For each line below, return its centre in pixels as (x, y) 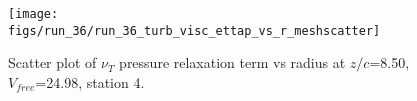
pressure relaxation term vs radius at (232, 62)
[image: (33, 14)
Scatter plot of (52, 62)
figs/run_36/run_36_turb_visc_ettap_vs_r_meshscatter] (194, 30)
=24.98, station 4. (90, 81)
